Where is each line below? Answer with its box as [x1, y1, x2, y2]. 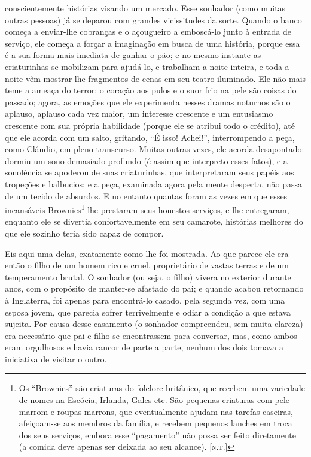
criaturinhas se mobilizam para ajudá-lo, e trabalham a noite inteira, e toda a [5, 60, 289, 72]
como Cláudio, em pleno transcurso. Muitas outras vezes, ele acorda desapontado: [5, 143, 304, 155]
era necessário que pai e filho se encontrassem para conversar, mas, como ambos [5, 329, 297, 341]
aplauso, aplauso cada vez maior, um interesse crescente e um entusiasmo [5, 107, 273, 120]
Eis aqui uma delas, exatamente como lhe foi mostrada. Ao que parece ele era [5, 247, 289, 259]
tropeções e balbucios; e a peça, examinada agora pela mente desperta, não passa [5, 177, 303, 190]
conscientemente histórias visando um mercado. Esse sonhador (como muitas [5, 2, 286, 14]
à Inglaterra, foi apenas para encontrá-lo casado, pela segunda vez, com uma [5, 293, 285, 306]
